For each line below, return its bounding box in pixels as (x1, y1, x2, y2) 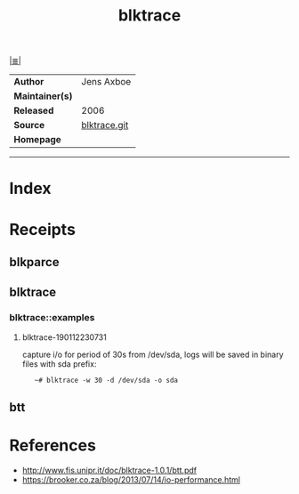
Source (13, 119, 45, 132)
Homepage (13, 134, 62, 146)
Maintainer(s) (13, 90, 73, 102)
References (9, 435, 96, 456)
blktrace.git (81, 119, 129, 132)
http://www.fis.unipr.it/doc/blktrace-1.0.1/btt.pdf (21, 465, 198, 475)
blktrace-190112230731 (21, 331, 107, 343)
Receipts (9, 219, 76, 239)
